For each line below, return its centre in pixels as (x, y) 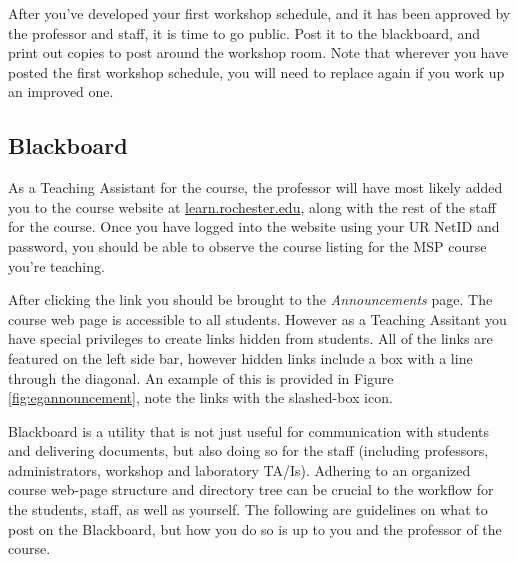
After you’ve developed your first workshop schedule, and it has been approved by (259, 13)
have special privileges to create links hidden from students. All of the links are (250, 338)
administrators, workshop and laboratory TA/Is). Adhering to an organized (239, 469)
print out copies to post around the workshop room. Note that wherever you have (258, 52)
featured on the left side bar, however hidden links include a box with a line (240, 357)
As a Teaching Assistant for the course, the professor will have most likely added (255, 187)
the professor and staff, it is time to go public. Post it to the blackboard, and (244, 32)
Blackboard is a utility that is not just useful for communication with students (249, 430)
